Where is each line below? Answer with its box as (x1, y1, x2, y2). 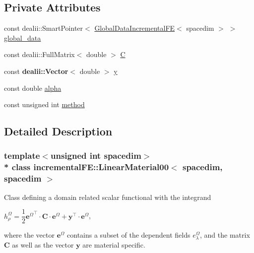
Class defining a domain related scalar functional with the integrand (4, 191, 211, 202)
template (4, 149, 40, 162)
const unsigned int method (4, 99, 85, 110)
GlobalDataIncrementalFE (94, 23, 175, 33)
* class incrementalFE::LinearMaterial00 (4, 161, 169, 173)
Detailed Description (4, 124, 113, 139)
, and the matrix (200, 230, 250, 240)
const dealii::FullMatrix (4, 49, 75, 60)
